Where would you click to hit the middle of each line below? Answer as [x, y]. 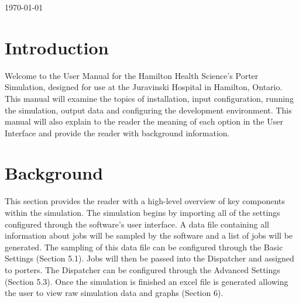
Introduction [57, 47]
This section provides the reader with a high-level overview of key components [145, 201]
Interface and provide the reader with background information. [117, 132]
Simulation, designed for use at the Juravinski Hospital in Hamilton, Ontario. [144, 87]
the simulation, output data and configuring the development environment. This [148, 110]
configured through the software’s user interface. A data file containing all [137, 224]
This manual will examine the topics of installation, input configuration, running [149, 98]
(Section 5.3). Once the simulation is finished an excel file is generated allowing [147, 281]
